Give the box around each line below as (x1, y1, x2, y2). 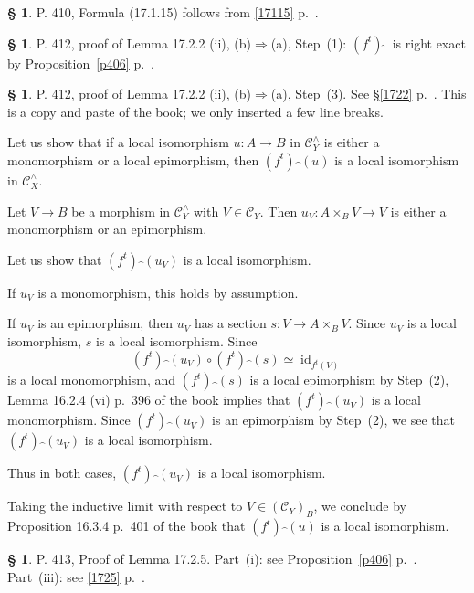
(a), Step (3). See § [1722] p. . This (270, 84, 467, 103)
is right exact (392, 33, 466, 52)
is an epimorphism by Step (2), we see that (212, 410, 455, 429)
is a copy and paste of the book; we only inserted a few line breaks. (7, 101, 384, 121)
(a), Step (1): (270, 33, 347, 52)
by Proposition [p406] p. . (7, 53, 154, 72)
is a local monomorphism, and (7, 370, 176, 389)
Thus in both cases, (7, 463, 117, 482)
